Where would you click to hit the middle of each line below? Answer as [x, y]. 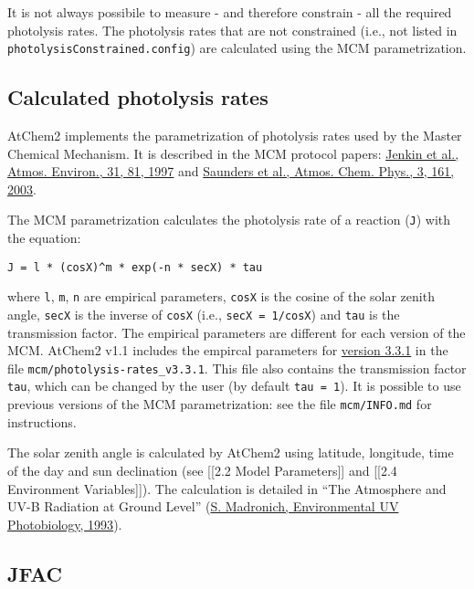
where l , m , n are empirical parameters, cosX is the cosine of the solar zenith [221, 296]
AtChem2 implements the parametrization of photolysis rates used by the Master [235, 136]
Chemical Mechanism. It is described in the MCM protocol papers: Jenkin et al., [233, 153]
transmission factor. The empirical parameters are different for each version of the [237, 332]
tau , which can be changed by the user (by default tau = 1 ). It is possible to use [234, 386]
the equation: [44, 238]
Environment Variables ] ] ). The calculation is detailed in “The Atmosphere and [227, 488]
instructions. [42, 421]
